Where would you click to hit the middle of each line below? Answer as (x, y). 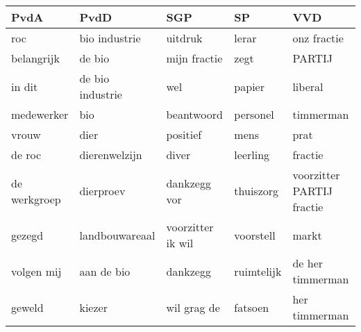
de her (308, 263)
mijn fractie (194, 58)
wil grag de (193, 307)
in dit (25, 86)
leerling (252, 155)
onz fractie (318, 38)
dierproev (102, 191)
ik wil (180, 243)
